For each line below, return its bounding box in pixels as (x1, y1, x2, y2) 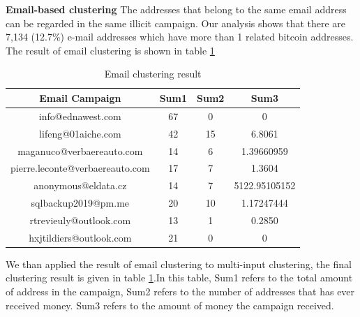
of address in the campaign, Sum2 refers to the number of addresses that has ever (6, 284, 355, 298)
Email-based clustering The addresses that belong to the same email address (6, 2, 347, 16)
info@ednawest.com (38, 108, 121, 123)
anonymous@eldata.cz (33, 178, 127, 193)
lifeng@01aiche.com (39, 126, 121, 140)
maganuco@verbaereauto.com (17, 143, 143, 158)
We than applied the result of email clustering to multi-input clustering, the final (6, 256, 352, 271)
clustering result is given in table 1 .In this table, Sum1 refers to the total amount (6, 270, 353, 285)
